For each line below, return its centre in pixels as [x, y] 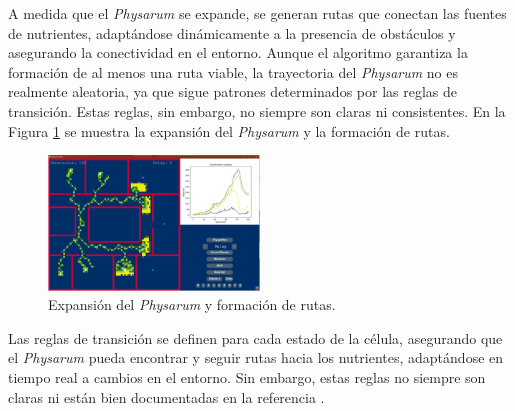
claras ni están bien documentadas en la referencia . [166, 396]
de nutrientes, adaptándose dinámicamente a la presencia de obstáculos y [232, 32]
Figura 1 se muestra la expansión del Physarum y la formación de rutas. [229, 130]
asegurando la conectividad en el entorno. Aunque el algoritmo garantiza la [238, 52]
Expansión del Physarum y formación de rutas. [192, 304]
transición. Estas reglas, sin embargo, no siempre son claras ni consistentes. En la [257, 110]
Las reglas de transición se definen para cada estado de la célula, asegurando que [255, 337]
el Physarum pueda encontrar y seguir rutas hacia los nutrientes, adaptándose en [256, 357]
